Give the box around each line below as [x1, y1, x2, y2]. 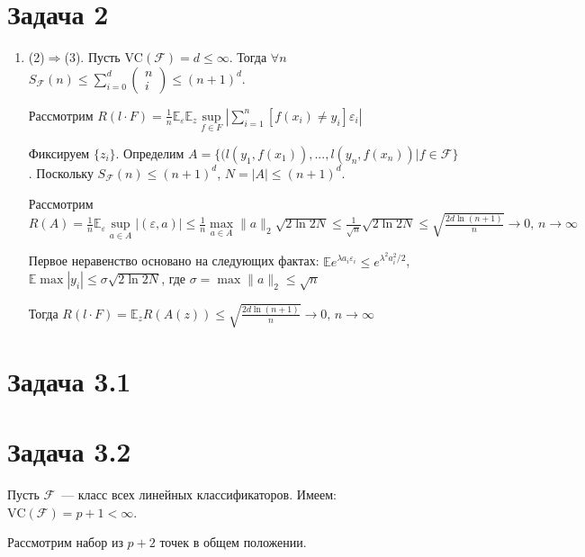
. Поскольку [28, 163, 94, 182]
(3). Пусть [64, 48, 121, 67]
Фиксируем [28, 143, 90, 162]
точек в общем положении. [159, 533, 307, 552]
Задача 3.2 [7, 432, 131, 469]
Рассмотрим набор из [7, 533, 123, 552]
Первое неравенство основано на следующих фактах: [28, 251, 319, 270]
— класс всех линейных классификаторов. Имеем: [61, 484, 337, 503]
